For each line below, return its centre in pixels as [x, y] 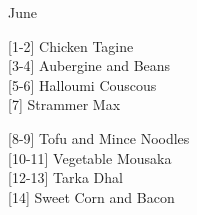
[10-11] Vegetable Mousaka [90, 157]
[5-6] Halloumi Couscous [82, 84]
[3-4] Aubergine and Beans [89, 65]
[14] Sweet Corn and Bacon [91, 196]
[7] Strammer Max [64, 104]
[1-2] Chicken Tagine [71, 45]
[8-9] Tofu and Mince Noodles [99, 137]
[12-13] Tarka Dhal [65, 177]
